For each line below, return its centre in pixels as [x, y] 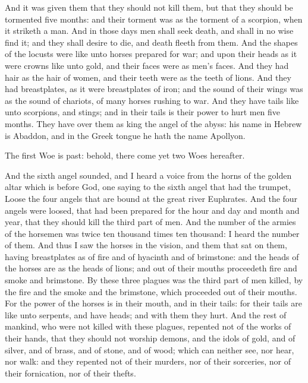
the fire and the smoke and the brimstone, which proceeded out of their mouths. [151, 291]
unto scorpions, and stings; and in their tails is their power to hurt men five [143, 112]
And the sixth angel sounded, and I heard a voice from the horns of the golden [148, 175]
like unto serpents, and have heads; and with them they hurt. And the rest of [146, 314]
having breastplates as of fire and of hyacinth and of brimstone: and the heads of [152, 256]
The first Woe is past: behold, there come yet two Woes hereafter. [125, 155]
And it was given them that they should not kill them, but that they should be [149, 7]
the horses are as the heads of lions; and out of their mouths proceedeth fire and [151, 268]
